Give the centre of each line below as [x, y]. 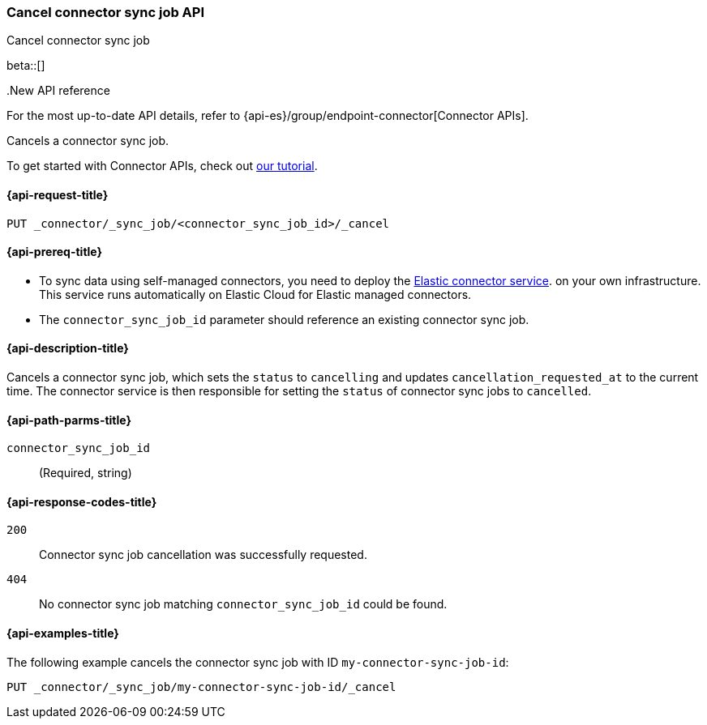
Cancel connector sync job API [106, 12]
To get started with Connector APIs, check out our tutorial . [162, 166]
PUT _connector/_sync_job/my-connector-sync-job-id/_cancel [201, 687]
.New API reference [58, 91]
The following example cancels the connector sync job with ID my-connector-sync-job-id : [258, 662]
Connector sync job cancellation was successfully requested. [203, 555]
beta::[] [26, 66]
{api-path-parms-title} [69, 420]
